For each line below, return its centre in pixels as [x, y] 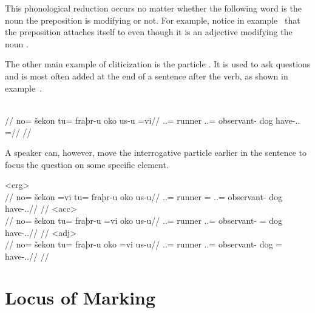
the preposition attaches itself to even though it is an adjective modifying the [149, 32]
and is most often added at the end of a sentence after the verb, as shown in [147, 76]
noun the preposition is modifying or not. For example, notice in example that [153, 20]
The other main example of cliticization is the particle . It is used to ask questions [158, 64]
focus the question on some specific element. [87, 164]
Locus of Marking [80, 298]
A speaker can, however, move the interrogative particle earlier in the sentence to [156, 152]
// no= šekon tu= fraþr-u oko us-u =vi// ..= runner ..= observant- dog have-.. [153, 120]
